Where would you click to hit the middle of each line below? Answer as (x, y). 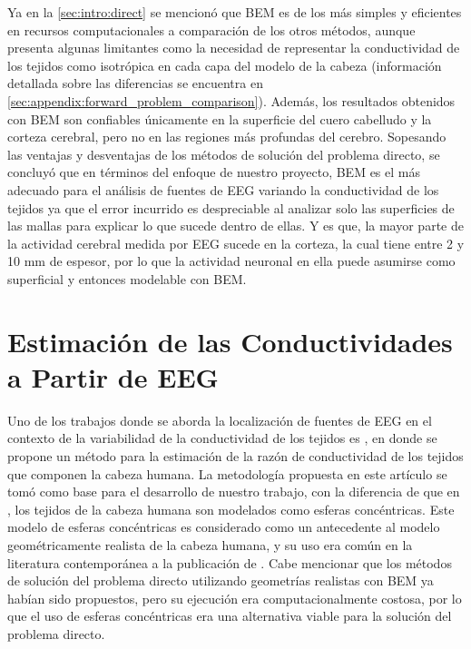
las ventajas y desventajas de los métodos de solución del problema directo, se (224, 154)
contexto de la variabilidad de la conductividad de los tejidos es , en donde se (222, 438)
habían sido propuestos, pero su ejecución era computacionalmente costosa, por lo (235, 598)
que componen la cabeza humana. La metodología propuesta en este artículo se (227, 473)
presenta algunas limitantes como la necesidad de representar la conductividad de (234, 48)
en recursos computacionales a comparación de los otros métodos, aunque (211, 29)
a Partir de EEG (113, 376)
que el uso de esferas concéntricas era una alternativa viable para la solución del (230, 616)
